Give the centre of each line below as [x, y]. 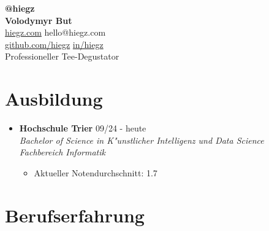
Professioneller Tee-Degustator [62, 56]
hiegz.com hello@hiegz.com [55, 32]
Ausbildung [54, 99]
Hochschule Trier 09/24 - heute [83, 128]
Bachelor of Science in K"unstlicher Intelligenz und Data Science [142, 140]
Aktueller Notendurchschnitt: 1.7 [96, 172]
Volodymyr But [39, 20]
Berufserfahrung [75, 215]
